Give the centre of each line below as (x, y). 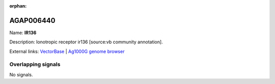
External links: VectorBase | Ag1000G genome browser (67, 51)
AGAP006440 (32, 20)
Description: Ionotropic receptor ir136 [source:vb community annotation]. (86, 42)
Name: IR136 (23, 33)
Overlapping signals (35, 65)
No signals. (21, 74)
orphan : (18, 6)
